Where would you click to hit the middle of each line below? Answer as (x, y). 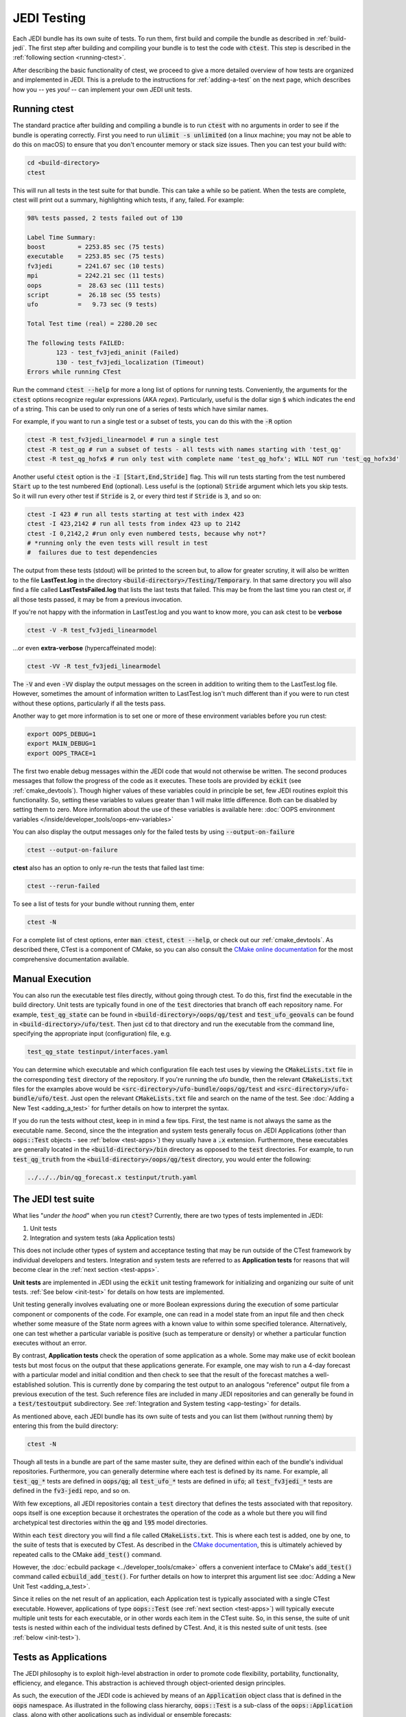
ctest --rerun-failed (63, 886)
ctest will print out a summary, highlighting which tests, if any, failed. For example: (129, 200)
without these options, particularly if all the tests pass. (89, 703)
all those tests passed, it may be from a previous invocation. (97, 599)
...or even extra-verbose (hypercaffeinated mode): (85, 648)
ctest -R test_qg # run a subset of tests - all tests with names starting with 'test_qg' (184, 449)
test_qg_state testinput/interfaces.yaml (98, 1052)
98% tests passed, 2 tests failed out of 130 (105, 218)
